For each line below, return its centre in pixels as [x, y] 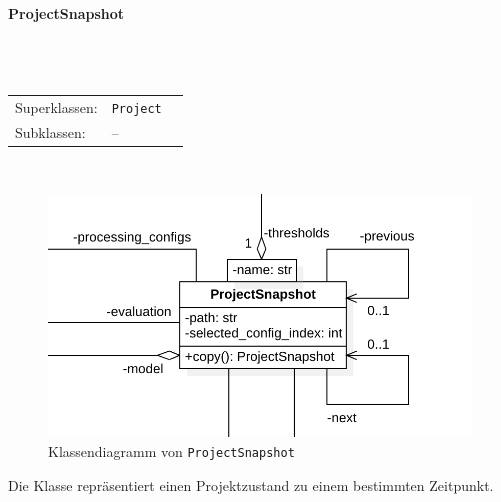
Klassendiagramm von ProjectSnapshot [171, 451]
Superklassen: [56, 106]
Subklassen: [50, 131]
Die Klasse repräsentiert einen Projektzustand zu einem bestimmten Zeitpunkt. [251, 484]
